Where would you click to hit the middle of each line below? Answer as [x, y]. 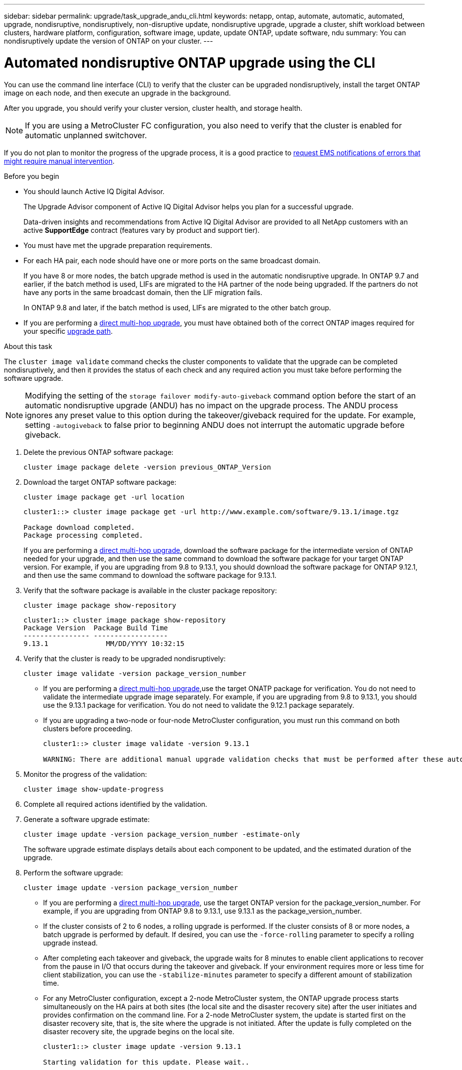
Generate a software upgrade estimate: [87, 819]
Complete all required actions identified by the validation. [115, 804]
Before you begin [32, 176]
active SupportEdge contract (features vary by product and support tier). [142, 230]
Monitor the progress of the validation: [85, 774]
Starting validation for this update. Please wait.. [146, 1062]
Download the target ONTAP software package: [100, 482]
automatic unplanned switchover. [86, 135]
